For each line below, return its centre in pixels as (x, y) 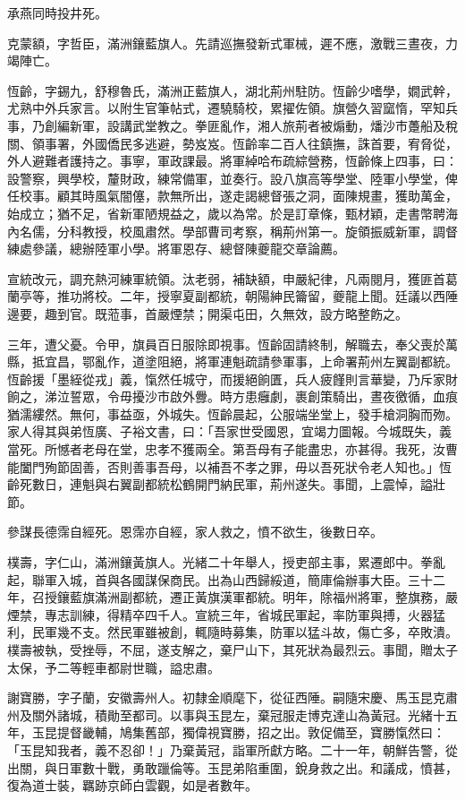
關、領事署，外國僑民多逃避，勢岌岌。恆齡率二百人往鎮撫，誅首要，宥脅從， (232, 143)
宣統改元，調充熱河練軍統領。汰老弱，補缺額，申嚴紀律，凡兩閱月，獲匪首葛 (232, 278)
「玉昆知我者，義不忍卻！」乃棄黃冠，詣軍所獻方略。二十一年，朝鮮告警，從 (232, 749)
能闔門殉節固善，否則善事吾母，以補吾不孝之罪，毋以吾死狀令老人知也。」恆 (229, 466)
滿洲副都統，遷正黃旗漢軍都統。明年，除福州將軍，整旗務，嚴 (276, 597)
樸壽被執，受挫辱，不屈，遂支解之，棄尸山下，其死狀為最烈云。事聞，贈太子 (232, 649)
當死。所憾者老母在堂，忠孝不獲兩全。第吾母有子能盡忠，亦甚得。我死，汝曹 (232, 449)
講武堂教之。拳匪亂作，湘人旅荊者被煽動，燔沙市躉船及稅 (288, 125)
